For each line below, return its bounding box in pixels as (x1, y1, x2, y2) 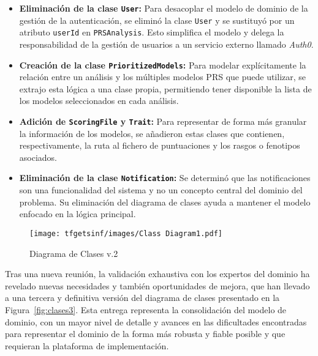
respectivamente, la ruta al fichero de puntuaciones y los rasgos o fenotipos (19, 139, 300, 152)
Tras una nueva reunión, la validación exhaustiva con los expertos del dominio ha (5, 267, 310, 280)
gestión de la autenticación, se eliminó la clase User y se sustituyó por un (19, 13, 295, 26)
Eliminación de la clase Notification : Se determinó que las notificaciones (19, 171, 311, 184)
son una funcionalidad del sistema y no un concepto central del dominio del (19, 184, 303, 196)
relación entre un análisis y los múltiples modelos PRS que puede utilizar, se (19, 70, 306, 83)
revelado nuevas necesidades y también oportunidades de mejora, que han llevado (5, 279, 310, 292)
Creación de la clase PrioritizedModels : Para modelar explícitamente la (19, 58, 306, 71)
